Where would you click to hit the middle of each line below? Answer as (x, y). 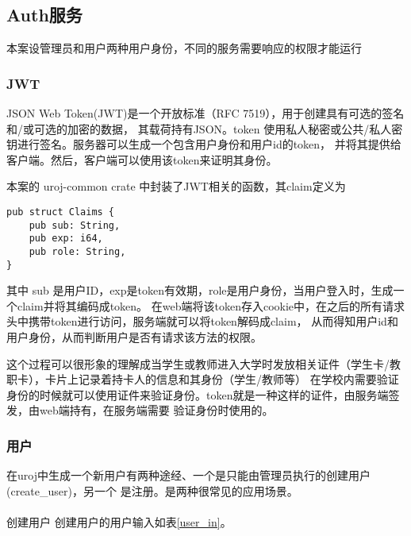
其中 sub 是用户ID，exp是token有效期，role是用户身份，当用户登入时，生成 (200, 290)
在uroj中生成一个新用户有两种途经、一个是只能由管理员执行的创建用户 (188, 475)
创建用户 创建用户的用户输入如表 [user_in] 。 (119, 522)
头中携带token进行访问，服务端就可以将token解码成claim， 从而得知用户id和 (202, 321)
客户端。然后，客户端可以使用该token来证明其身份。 (142, 159)
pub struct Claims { (61, 212)
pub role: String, (77, 251)
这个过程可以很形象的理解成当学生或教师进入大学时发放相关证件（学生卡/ (198, 363)
